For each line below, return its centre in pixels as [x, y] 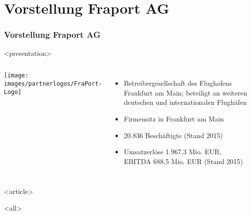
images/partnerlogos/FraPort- [53, 84]
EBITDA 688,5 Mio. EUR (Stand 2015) [183, 161]
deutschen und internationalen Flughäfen [185, 102]
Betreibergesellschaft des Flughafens [178, 83]
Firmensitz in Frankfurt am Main [174, 118]
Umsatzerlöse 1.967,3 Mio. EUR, [173, 152]
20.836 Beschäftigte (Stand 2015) [173, 135]
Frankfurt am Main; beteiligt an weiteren [186, 92]
